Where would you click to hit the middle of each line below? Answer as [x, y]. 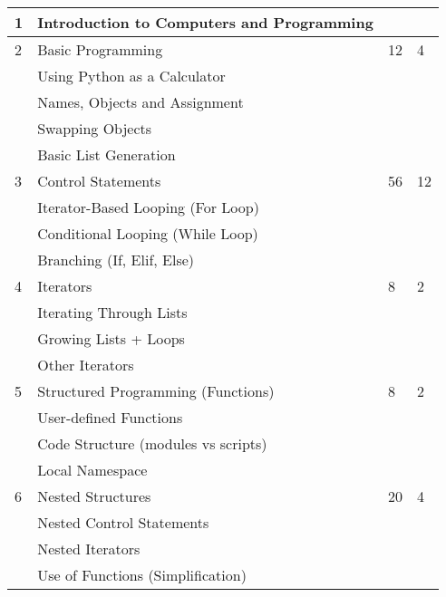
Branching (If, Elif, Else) [116, 260]
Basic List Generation [107, 154]
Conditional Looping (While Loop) [148, 233]
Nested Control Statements [123, 522]
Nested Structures [94, 496]
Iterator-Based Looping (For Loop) [148, 207]
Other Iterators [86, 365]
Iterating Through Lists [112, 312]
